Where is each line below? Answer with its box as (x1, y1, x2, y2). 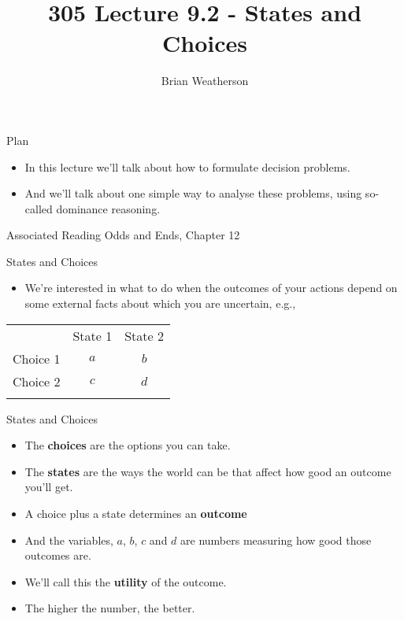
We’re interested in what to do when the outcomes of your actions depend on (24, 279, 398, 296)
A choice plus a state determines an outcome (24, 505, 247, 522)
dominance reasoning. (56, 200, 161, 216)
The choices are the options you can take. (24, 437, 231, 453)
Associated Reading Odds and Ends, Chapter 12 (6, 227, 240, 243)
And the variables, (24, 531, 113, 548)
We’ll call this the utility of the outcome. (24, 573, 227, 590)
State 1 (72, 326, 113, 345)
